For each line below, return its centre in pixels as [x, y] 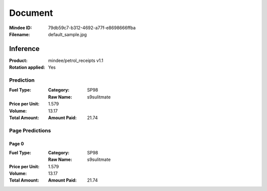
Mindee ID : [21, 28]
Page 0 [17, 143]
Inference [24, 49]
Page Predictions [30, 130]
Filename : [20, 34]
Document [31, 13]
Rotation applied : [27, 67]
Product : [18, 60]
